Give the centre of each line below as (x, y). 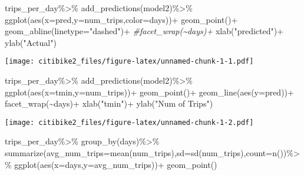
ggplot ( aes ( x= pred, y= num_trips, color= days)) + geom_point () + (121, 19)
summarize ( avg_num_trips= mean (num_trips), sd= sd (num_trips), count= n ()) (146, 153)
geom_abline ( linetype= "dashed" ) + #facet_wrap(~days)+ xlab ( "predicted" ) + (144, 31)
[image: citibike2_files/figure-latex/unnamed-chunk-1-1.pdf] (129, 62)
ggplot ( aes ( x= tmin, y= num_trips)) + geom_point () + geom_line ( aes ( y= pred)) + (149, 92)
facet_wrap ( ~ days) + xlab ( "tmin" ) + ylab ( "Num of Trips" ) (109, 103)
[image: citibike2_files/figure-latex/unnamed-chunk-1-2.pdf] (129, 122)
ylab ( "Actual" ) (31, 42)
